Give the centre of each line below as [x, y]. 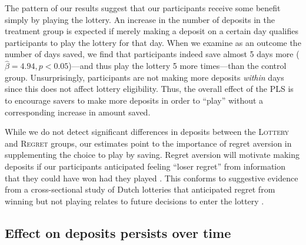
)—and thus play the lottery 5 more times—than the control [177, 66]
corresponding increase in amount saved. [78, 112]
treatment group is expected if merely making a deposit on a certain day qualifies [152, 31]
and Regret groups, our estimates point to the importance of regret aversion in [148, 143]
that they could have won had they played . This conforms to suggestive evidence [152, 178]
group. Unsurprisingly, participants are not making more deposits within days [144, 77]
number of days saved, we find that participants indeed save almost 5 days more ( [152, 54]
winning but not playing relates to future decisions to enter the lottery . [134, 201]
